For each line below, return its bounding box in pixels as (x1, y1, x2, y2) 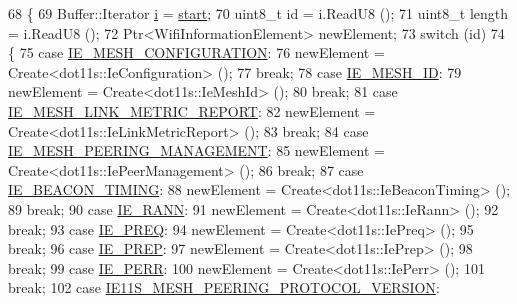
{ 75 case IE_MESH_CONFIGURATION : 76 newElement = (8, 42, 385, 63)
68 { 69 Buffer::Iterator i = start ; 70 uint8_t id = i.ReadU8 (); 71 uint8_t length (8, 3, 509, 23)
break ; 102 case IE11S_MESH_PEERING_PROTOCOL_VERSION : (8, 277, 440, 298)
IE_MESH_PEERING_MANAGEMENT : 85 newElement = (8, 140, 385, 161)
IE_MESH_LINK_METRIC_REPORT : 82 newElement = (8, 100, 376, 121)
